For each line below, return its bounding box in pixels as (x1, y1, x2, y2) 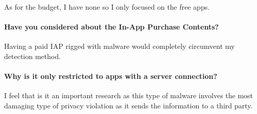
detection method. (4, 50, 61, 61)
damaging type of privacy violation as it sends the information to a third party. (4, 100, 253, 110)
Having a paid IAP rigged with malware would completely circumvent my (4, 41, 235, 51)
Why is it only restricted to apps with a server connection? (4, 71, 218, 81)
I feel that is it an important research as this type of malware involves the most (4, 90, 253, 101)
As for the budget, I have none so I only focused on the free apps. (4, 2, 210, 12)
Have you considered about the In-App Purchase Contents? (4, 21, 219, 32)
